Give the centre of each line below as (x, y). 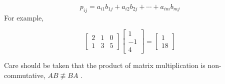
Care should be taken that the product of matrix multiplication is (105, 65)
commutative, (25, 75)
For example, (24, 17)
